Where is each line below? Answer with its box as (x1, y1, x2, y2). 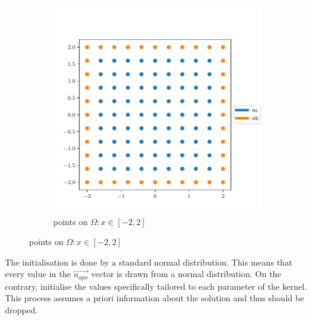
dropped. (5, 304, 38, 316)
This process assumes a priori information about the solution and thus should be (5, 292, 304, 304)
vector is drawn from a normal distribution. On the (91, 267, 281, 280)
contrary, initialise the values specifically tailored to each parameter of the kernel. (5, 279, 307, 292)
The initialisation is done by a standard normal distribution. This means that (5, 255, 293, 268)
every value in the (5, 267, 71, 280)
